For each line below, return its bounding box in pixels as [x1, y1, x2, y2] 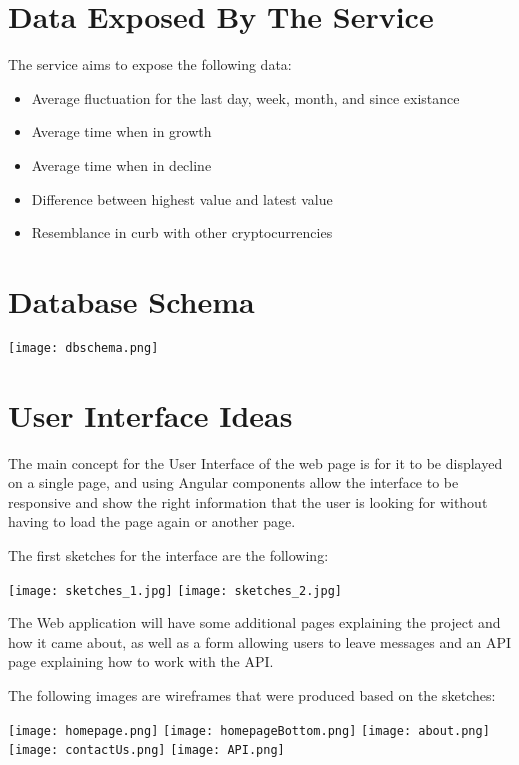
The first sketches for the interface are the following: [8, 544, 329, 565]
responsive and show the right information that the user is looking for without [8, 491, 488, 512]
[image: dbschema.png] [8, 340, 159, 355]
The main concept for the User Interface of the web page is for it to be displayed [8, 452, 503, 473]
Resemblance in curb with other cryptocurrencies [31, 222, 333, 243]
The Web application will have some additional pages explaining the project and [8, 612, 501, 633]
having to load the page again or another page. [8, 511, 296, 532]
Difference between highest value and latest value [31, 188, 333, 209]
